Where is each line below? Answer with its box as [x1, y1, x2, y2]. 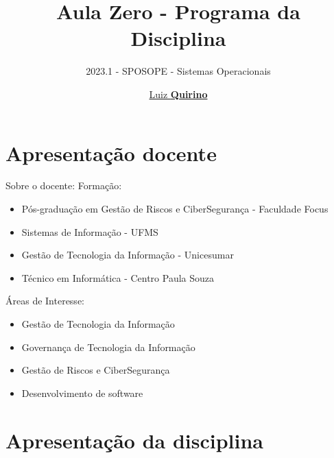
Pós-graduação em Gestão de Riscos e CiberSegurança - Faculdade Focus [21, 202, 329, 216]
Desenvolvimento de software [21, 385, 143, 400]
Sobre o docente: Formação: [5, 178, 122, 193]
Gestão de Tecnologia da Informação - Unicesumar [21, 248, 234, 262]
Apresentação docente [5, 138, 217, 167]
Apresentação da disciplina [5, 426, 264, 454]
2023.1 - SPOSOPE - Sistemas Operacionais [86, 64, 271, 78]
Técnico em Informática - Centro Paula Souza [21, 270, 215, 285]
